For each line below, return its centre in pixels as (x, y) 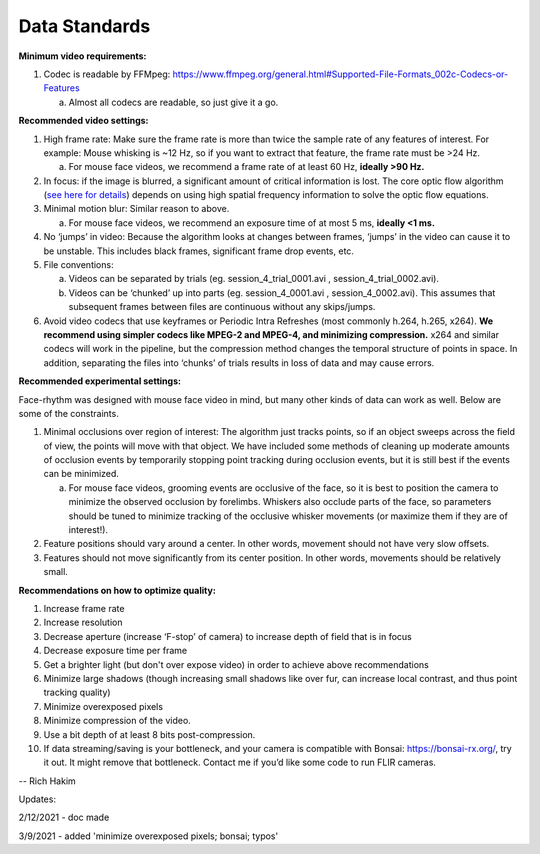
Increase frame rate (84, 608)
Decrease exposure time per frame (115, 651)
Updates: (37, 799)
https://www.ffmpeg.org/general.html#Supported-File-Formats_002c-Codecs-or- (340, 74)
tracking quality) (77, 692)
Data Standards (84, 26)
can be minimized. (81, 474)
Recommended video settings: (83, 121)
